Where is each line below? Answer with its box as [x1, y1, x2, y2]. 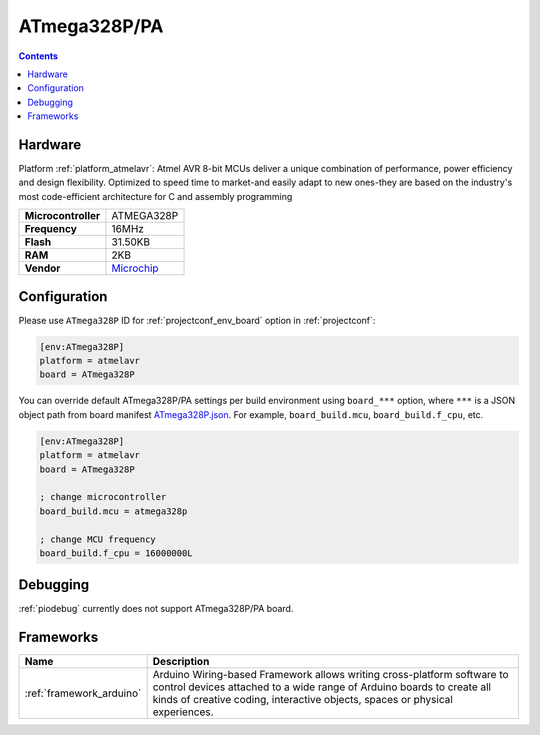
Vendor [24, 261, 61, 275]
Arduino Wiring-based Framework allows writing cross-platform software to [152, 668, 509, 682]
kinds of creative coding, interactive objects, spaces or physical [152, 693, 454, 707]
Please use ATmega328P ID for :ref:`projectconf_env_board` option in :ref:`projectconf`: [18, 314, 376, 326]
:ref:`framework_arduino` [24, 686, 142, 700]
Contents [18, 50, 59, 62]
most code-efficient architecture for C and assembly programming [18, 190, 293, 202]
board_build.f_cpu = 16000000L [39, 547, 194, 559]
